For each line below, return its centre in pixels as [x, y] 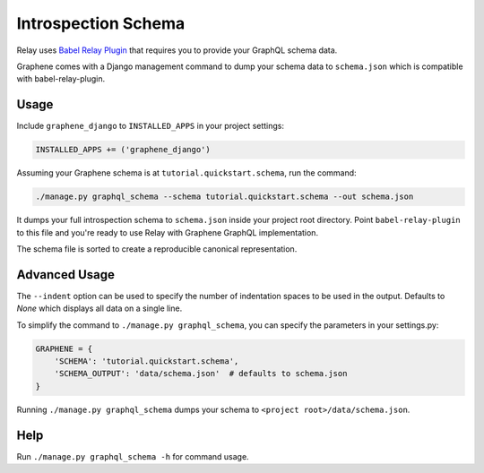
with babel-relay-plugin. [61, 79]
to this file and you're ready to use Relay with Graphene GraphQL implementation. [167, 232]
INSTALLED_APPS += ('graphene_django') [123, 150]
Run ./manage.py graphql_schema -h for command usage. [133, 456]
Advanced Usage [66, 275]
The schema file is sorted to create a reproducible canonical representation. [157, 249]
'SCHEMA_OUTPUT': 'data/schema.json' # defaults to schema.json [201, 374]
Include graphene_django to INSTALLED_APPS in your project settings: [151, 126]
